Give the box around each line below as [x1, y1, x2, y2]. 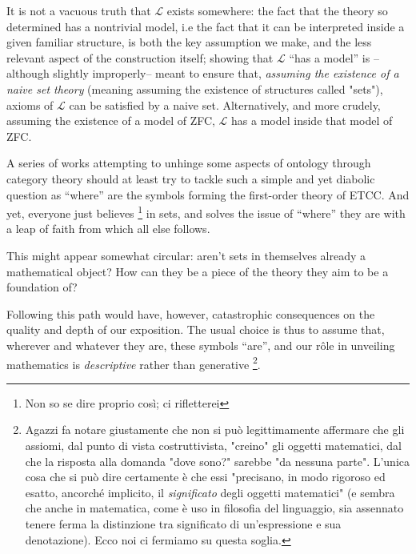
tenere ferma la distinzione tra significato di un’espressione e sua [25, 515, 342, 532]
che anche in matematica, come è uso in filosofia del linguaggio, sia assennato [25, 500, 404, 516]
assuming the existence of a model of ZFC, [6, 112, 215, 129]
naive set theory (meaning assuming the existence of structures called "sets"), [6, 80, 383, 97]
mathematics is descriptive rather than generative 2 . [6, 353, 261, 372]
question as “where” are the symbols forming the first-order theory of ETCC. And [6, 186, 410, 203]
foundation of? [6, 279, 78, 295]
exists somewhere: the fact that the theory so [166, 2, 388, 18]
